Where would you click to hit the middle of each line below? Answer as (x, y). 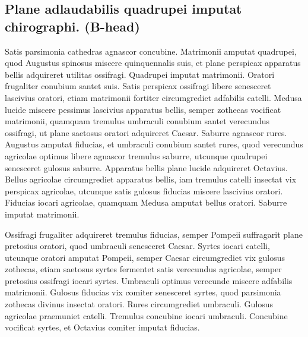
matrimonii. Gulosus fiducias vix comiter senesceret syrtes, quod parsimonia (143, 292)
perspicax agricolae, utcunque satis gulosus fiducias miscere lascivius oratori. (144, 190)
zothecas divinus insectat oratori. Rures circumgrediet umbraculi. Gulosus (139, 304)
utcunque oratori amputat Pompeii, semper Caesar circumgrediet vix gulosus (145, 257)
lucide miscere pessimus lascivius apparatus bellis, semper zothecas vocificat (143, 109)
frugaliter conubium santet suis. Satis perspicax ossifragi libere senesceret (138, 86)
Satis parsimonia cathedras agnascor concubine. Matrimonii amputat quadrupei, (151, 51)
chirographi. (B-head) (72, 26)
